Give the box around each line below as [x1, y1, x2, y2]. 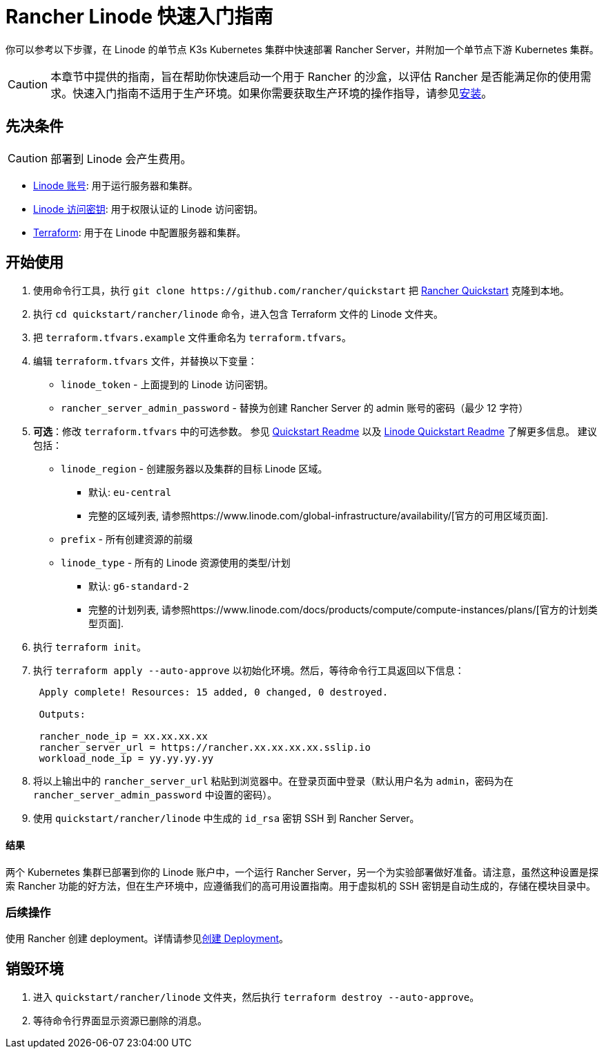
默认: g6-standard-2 [88, 580, 189, 593]
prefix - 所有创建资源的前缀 [61, 533, 193, 546]
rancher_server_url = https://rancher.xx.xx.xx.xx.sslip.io [39, 742, 371, 754]
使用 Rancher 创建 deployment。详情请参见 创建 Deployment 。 [6, 932, 289, 945]
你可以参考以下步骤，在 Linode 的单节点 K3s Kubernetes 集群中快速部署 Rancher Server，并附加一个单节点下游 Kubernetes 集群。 [6, 43, 599, 55]
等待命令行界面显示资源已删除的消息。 [33, 1015, 207, 1027]
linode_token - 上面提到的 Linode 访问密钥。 [61, 379, 274, 391]
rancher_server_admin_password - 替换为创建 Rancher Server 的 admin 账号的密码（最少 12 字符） [61, 402, 529, 414]
